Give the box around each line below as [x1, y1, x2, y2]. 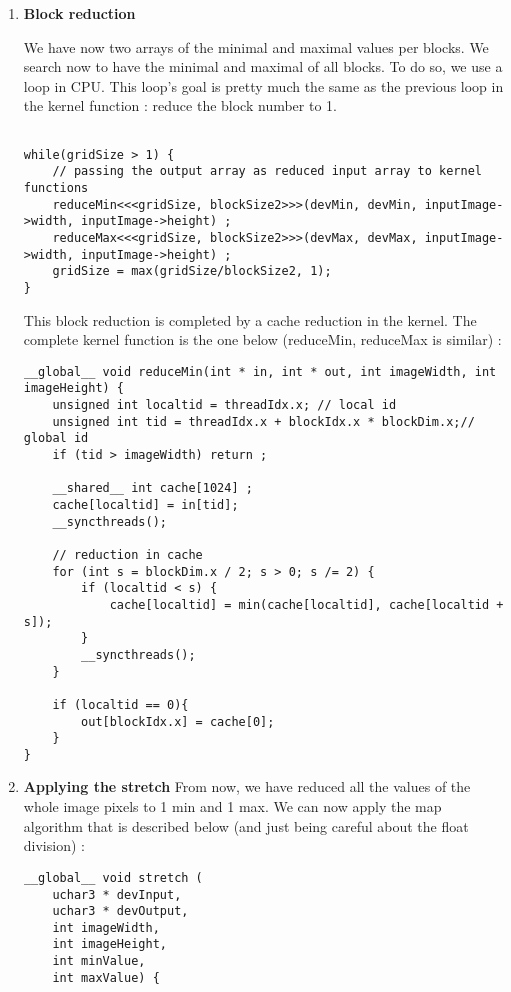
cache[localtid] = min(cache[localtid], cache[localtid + [109, 597, 504, 612]
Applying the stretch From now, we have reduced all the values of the [23, 776, 471, 797]
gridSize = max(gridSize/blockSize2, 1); [52, 264, 332, 279]
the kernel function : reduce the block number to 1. [23, 95, 337, 116]
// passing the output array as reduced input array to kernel [52, 164, 482, 179]
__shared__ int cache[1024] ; [52, 481, 253, 496]
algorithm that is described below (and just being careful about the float [23, 815, 469, 836]
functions [23, 180, 89, 195]
